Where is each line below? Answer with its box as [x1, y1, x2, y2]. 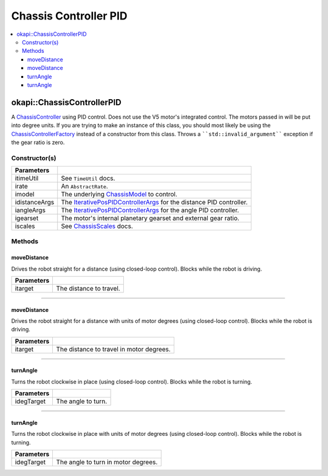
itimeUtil [15, 174, 39, 182]
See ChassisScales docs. [61, 222, 133, 230]
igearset [15, 214, 39, 222]
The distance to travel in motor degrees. [56, 345, 171, 353]
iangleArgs [15, 206, 46, 215]
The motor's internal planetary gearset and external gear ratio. [61, 214, 240, 222]
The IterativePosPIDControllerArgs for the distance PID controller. [61, 198, 248, 207]
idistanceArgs [15, 198, 55, 207]
